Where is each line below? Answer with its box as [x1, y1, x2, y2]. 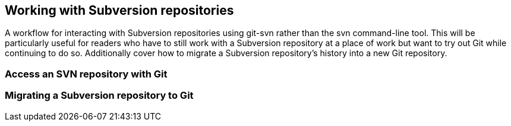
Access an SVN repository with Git [5, 67, 168, 80]
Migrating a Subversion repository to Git [5, 89, 194, 102]
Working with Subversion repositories [5, 3, 234, 18]
